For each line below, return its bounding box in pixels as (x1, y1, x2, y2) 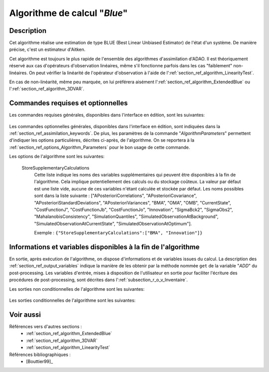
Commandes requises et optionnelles (9, 99, 128, 107)
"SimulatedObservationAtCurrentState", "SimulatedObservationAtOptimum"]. (34, 220, 192, 226)
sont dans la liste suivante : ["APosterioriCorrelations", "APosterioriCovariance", (34, 192, 197, 199)
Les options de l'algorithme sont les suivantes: (9, 154, 105, 160)
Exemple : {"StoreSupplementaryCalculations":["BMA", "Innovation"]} (34, 230, 203, 236)
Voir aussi (9, 310, 41, 319)
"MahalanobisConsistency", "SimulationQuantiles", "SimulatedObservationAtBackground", (34, 213, 219, 219)
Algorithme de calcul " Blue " (9, 7, 128, 18)
